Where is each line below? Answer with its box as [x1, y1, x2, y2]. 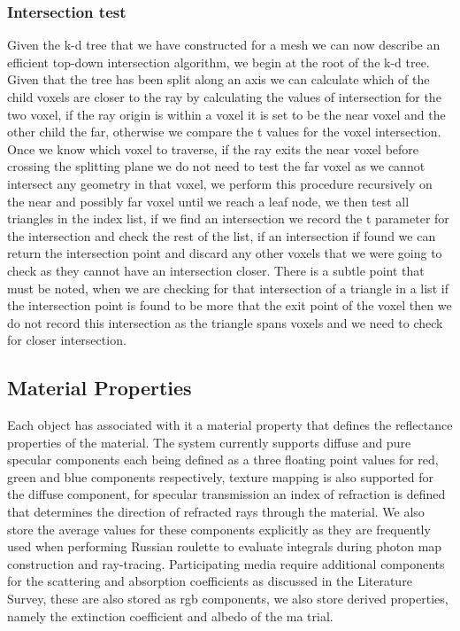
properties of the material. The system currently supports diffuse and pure [7, 432, 411, 451]
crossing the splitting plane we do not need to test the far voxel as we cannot [7, 157, 425, 175]
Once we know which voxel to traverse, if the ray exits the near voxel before [7, 139, 419, 158]
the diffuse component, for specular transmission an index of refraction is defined [7, 485, 446, 503]
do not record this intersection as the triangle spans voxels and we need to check [7, 313, 443, 331]
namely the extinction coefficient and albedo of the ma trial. [7, 606, 333, 625]
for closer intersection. [7, 331, 126, 349]
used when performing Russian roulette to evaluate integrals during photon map [7, 537, 442, 556]
